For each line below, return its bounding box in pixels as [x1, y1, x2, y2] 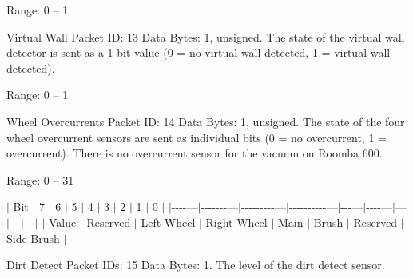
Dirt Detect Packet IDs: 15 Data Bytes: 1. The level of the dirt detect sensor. [6, 256, 385, 273]
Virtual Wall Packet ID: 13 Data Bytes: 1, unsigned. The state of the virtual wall [6, 28, 405, 45]
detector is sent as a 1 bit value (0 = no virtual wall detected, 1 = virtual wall [6, 44, 391, 61]
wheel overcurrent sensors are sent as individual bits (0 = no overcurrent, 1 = [6, 129, 387, 145]
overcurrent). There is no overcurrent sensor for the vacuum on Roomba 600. [6, 145, 383, 161]
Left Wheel [141, 213, 196, 230]
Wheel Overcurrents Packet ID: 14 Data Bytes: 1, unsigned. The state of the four [6, 113, 405, 129]
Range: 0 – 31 [6, 171, 74, 188]
